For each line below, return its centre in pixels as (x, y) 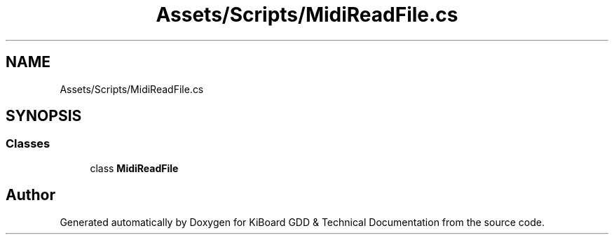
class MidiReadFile (134, 168)
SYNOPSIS (44, 116)
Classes (28, 144)
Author (30, 195)
